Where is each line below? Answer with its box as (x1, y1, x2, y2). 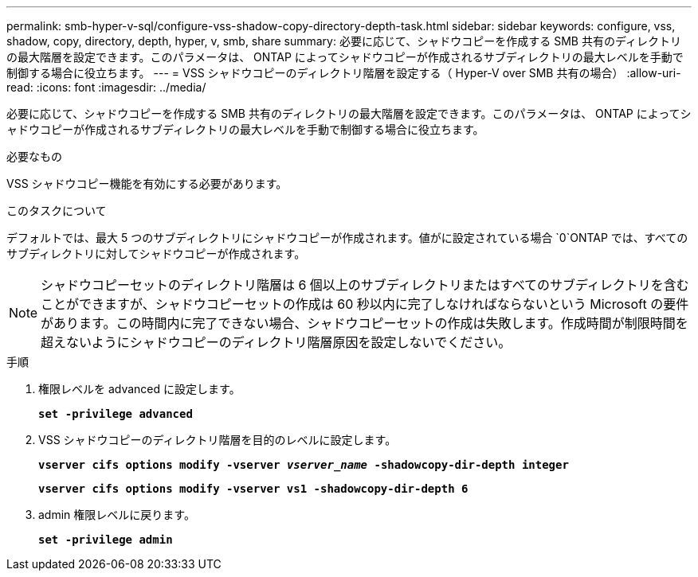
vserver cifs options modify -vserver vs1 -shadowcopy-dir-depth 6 (38, 482, 469, 495)
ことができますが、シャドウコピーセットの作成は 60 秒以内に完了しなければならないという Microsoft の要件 (41, 296, 689, 312)
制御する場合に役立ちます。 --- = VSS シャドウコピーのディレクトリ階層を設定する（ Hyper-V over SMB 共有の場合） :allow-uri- (6, 66, 681, 80)
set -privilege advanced (38, 407, 193, 420)
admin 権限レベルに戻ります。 (38, 508, 195, 521)
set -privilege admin (38, 533, 173, 546)
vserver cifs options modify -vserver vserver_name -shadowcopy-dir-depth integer (38, 458, 569, 471)
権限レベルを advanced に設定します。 (38, 382, 241, 396)
